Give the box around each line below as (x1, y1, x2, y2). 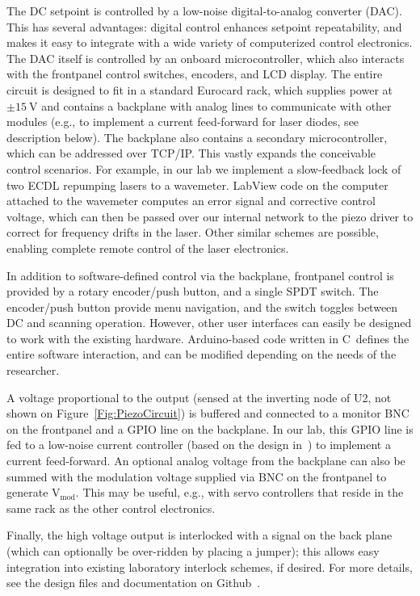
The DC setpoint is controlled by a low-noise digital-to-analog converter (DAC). (6, 2, 402, 19)
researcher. (6, 362, 60, 379)
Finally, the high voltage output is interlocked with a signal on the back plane (6, 527, 393, 544)
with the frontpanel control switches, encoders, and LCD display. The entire (6, 65, 383, 82)
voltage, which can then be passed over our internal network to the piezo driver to (6, 208, 414, 225)
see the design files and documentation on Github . (6, 574, 261, 591)
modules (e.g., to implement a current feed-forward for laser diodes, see (6, 113, 359, 130)
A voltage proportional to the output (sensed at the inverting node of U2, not (6, 388, 392, 405)
